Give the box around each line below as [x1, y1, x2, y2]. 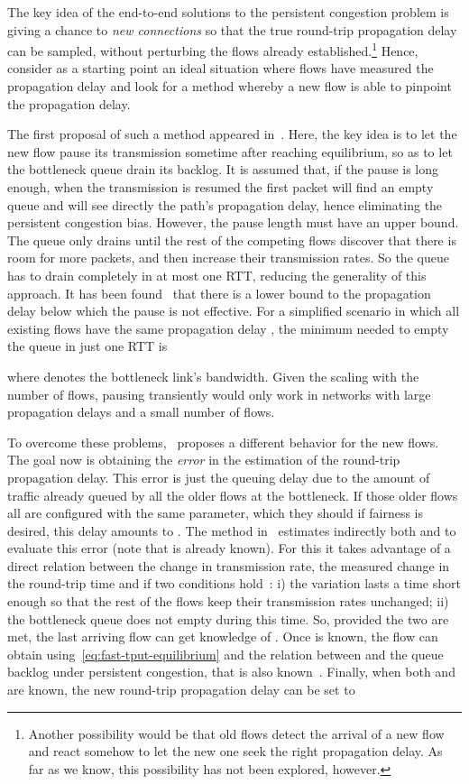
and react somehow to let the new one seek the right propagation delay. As [28, 742, 443, 761]
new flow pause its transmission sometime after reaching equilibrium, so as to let [7, 142, 453, 161]
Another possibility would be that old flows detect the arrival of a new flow [28, 724, 445, 742]
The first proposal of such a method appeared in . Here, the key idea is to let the [7, 125, 457, 143]
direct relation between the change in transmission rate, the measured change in [7, 556, 450, 575]
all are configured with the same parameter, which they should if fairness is [7, 503, 424, 522]
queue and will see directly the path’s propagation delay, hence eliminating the [7, 195, 443, 214]
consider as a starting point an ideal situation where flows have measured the [7, 59, 434, 78]
